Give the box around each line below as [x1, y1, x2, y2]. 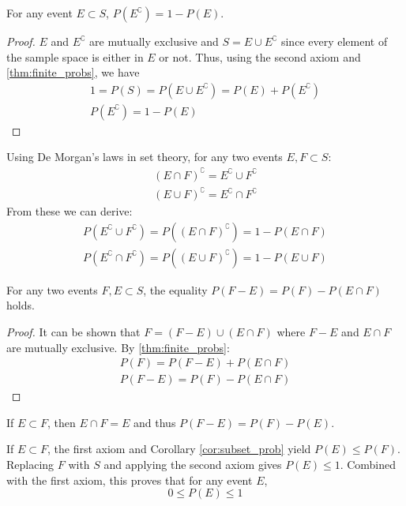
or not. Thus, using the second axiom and [159, 48, 361, 65]
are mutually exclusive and [89, 33, 219, 49]
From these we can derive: [6, 203, 133, 219]
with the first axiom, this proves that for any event [6, 471, 253, 488]
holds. [6, 297, 35, 313]
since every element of [280, 33, 388, 49]
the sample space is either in [6, 48, 144, 65]
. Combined [340, 455, 397, 472]
